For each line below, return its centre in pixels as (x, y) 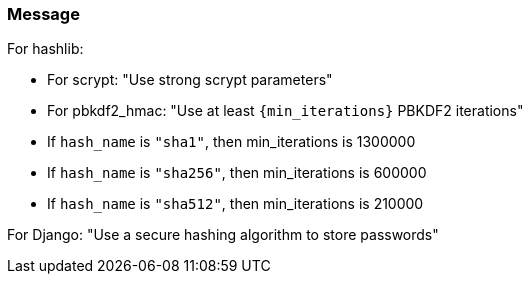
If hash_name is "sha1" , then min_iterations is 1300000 (231, 142)
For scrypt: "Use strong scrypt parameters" (190, 80)
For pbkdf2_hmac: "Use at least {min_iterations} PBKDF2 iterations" (285, 111)
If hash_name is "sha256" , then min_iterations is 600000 (237, 173)
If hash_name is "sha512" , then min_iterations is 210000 (235, 204)
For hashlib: (45, 49)
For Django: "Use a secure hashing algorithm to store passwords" (223, 235)
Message (43, 14)
